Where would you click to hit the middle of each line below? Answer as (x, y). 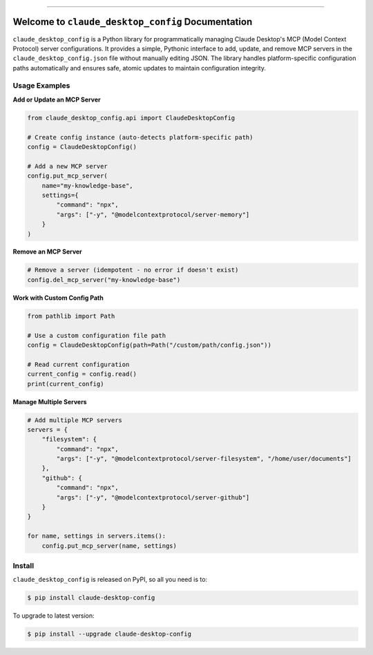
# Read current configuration (78, 364)
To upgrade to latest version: (54, 616)
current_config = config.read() (82, 374)
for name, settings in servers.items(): (96, 536)
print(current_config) (66, 384)
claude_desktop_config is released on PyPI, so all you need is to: (110, 580)
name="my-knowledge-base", (88, 186)
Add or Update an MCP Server (57, 99)
